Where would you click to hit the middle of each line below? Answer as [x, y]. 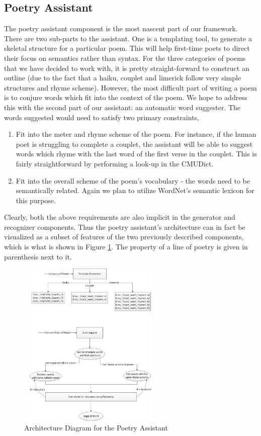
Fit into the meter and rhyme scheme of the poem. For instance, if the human [136, 134]
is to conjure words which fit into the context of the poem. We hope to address [126, 97]
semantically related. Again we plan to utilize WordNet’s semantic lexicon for [135, 190]
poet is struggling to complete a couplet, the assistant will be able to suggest [134, 144]
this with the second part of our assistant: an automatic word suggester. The [122, 107]
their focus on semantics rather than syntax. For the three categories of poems [125, 58]
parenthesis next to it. [38, 256]
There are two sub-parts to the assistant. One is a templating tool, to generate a [128, 38]
